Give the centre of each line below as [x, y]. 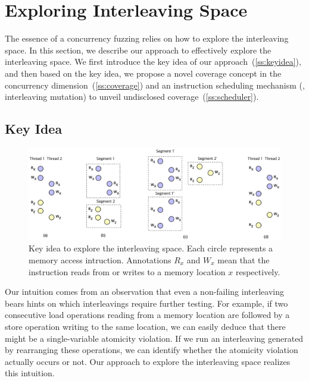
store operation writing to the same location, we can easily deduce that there [145, 326]
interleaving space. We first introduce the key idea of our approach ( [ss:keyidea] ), [153, 62]
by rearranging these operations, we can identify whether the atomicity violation [152, 350]
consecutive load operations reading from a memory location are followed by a [147, 315]
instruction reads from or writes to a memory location [127, 271]
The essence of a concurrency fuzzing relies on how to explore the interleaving [147, 38]
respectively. [258, 271]
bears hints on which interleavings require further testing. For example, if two [146, 303]
